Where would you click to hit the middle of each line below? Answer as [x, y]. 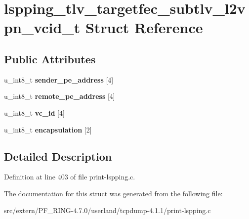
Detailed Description [58, 156]
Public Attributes [50, 59]
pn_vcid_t [42, 27]
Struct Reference [144, 27]
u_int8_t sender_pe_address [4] [59, 79]
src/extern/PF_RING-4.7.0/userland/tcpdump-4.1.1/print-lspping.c [107, 210]
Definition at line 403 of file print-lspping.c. [70, 177]
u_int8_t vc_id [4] [34, 112]
